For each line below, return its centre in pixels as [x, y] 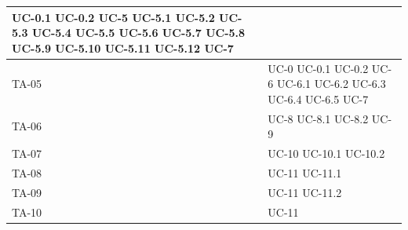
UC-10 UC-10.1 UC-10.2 [326, 153]
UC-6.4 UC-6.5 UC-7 [318, 99]
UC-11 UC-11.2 [305, 192]
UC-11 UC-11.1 [305, 172]
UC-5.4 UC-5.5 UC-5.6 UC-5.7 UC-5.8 [138, 33]
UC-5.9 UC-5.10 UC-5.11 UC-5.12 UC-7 [123, 47]
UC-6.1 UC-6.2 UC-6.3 [331, 84]
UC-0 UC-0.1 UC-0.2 [318, 68]
